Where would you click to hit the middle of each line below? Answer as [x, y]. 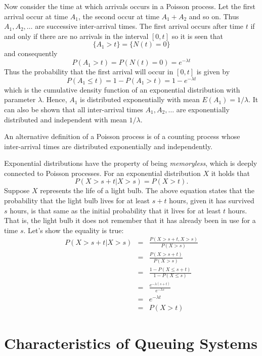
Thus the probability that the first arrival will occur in [89, 72]
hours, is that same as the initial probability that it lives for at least [115, 210]
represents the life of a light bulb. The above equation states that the [147, 190]
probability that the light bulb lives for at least [77, 201]
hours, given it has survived [212, 201]
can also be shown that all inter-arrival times [74, 109]
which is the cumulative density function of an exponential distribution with [122, 89]
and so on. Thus [214, 16]
